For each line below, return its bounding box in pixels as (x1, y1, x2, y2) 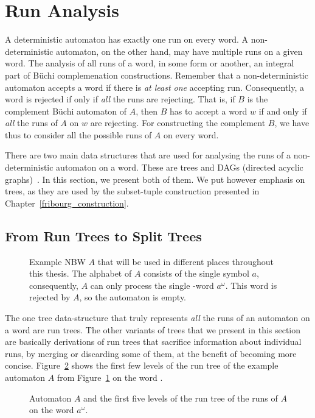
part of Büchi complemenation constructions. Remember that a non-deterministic (5, 68, 308, 81)
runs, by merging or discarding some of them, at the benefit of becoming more (5, 347, 297, 360)
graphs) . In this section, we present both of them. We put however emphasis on (5, 172, 305, 185)
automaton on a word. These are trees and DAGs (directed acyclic (56, 161, 303, 174)
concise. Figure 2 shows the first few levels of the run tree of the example (5, 359, 279, 372)
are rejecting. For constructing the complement (90, 116, 266, 129)
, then (136, 104, 158, 117)
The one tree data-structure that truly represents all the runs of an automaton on (5, 311, 310, 324)
